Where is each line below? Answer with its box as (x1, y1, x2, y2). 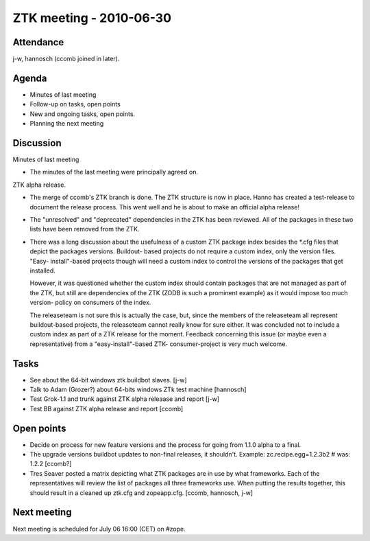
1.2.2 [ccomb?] (29, 460, 72, 468)
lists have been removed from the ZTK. (29, 225, 140, 233)
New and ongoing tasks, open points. (29, 110, 136, 118)
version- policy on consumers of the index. (29, 299, 151, 307)
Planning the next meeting (29, 119, 104, 128)
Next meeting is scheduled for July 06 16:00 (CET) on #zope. (12, 525, 186, 533)
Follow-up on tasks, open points (29, 100, 121, 108)
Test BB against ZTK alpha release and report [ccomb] (29, 404, 184, 413)
